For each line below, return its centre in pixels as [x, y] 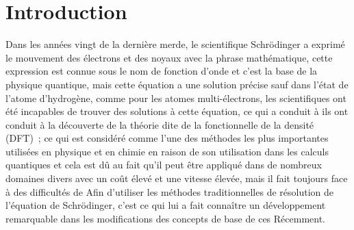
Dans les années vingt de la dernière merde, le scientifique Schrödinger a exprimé [175, 44]
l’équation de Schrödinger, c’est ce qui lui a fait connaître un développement [166, 205]
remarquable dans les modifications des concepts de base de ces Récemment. [165, 218]
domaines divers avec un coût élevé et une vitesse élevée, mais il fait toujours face [177, 178]
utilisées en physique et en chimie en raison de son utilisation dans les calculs [167, 151]
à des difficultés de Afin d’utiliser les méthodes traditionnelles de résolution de [169, 191]
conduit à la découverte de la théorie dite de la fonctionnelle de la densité [160, 124]
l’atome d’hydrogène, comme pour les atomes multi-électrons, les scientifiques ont [176, 98]
